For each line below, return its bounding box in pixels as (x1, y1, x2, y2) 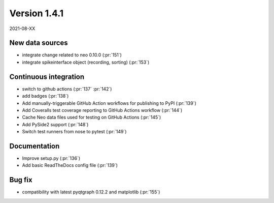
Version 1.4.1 (9, 8, 64, 19)
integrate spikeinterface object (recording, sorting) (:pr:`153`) (22, 59, 150, 65)
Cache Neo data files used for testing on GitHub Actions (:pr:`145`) (22, 114, 161, 121)
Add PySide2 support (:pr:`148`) (22, 121, 89, 127)
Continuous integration (9, 72, 85, 81)
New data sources (9, 39, 68, 47)
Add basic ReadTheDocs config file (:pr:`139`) (22, 162, 118, 168)
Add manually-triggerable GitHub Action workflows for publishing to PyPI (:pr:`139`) (22, 100, 196, 106)
